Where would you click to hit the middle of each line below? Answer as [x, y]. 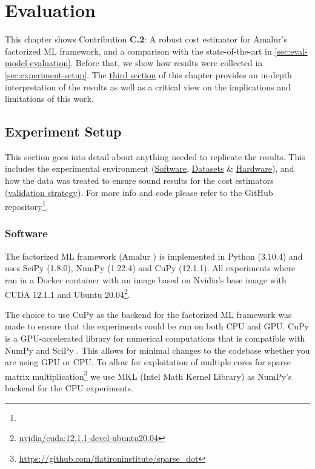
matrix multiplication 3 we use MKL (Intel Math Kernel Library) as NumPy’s [148, 375]
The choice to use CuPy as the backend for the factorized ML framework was [148, 314]
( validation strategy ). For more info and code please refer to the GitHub [139, 192]
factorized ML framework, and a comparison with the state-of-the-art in [138, 51]
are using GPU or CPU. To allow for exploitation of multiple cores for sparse [148, 362]
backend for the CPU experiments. [69, 387]
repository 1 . [27, 205]
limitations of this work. [49, 99]
